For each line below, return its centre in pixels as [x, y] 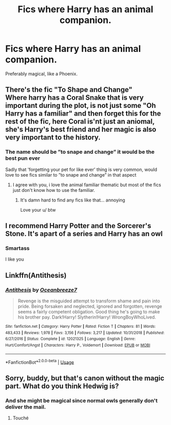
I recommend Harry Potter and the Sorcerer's [78, 226]
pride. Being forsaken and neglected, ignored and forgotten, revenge [90, 306]
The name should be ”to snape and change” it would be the [80, 152]
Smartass [18, 248]
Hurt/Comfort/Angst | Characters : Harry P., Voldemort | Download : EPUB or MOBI [78, 345]
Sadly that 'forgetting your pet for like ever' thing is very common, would [81, 169]
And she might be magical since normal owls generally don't [81, 401]
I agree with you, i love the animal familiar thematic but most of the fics [87, 185]
